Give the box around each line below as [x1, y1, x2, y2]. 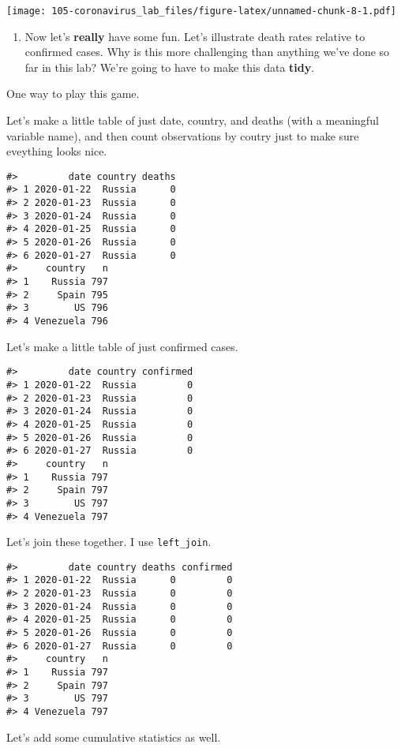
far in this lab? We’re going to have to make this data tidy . [24, 58, 315, 75]
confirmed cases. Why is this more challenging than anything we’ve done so [24, 43, 390, 60]
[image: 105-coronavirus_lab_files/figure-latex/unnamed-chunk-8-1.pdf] [6, 6, 396, 17]
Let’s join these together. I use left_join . [6, 533, 212, 550]
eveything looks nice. [6, 143, 107, 159]
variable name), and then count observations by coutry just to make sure [6, 127, 359, 144]
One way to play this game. [6, 85, 140, 102]
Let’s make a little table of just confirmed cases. [6, 338, 238, 354]
